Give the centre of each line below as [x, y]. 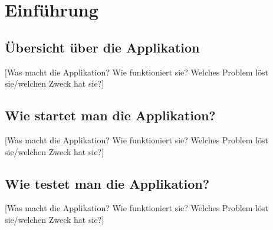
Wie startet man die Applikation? [110, 115]
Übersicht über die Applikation [102, 47]
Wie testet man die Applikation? [107, 183]
